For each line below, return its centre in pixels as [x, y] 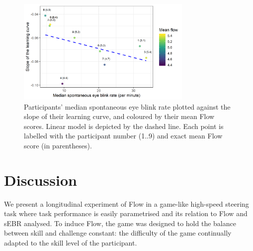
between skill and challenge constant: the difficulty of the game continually [118, 233]
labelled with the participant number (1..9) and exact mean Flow [123, 136]
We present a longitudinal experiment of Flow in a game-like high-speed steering [126, 203]
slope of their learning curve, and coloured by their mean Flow [119, 116]
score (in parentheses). [58, 145]
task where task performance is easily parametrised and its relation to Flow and [126, 213]
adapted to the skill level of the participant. [71, 242]
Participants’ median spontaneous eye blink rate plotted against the [127, 106]
